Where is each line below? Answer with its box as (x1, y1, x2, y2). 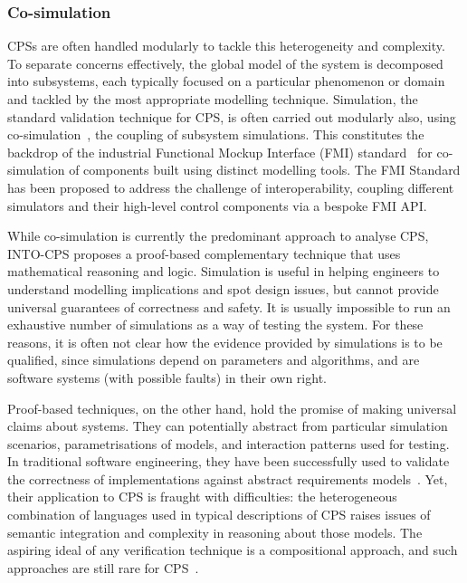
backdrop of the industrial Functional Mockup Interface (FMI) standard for (7, 142, 433, 161)
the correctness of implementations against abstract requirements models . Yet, (7, 469, 448, 488)
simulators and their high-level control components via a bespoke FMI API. (7, 196, 427, 215)
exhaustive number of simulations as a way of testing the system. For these (7, 315, 424, 334)
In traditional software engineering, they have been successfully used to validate (7, 452, 450, 471)
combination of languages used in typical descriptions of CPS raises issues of (7, 505, 431, 524)
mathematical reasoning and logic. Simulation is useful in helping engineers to (7, 262, 440, 281)
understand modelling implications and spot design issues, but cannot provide (7, 279, 439, 298)
